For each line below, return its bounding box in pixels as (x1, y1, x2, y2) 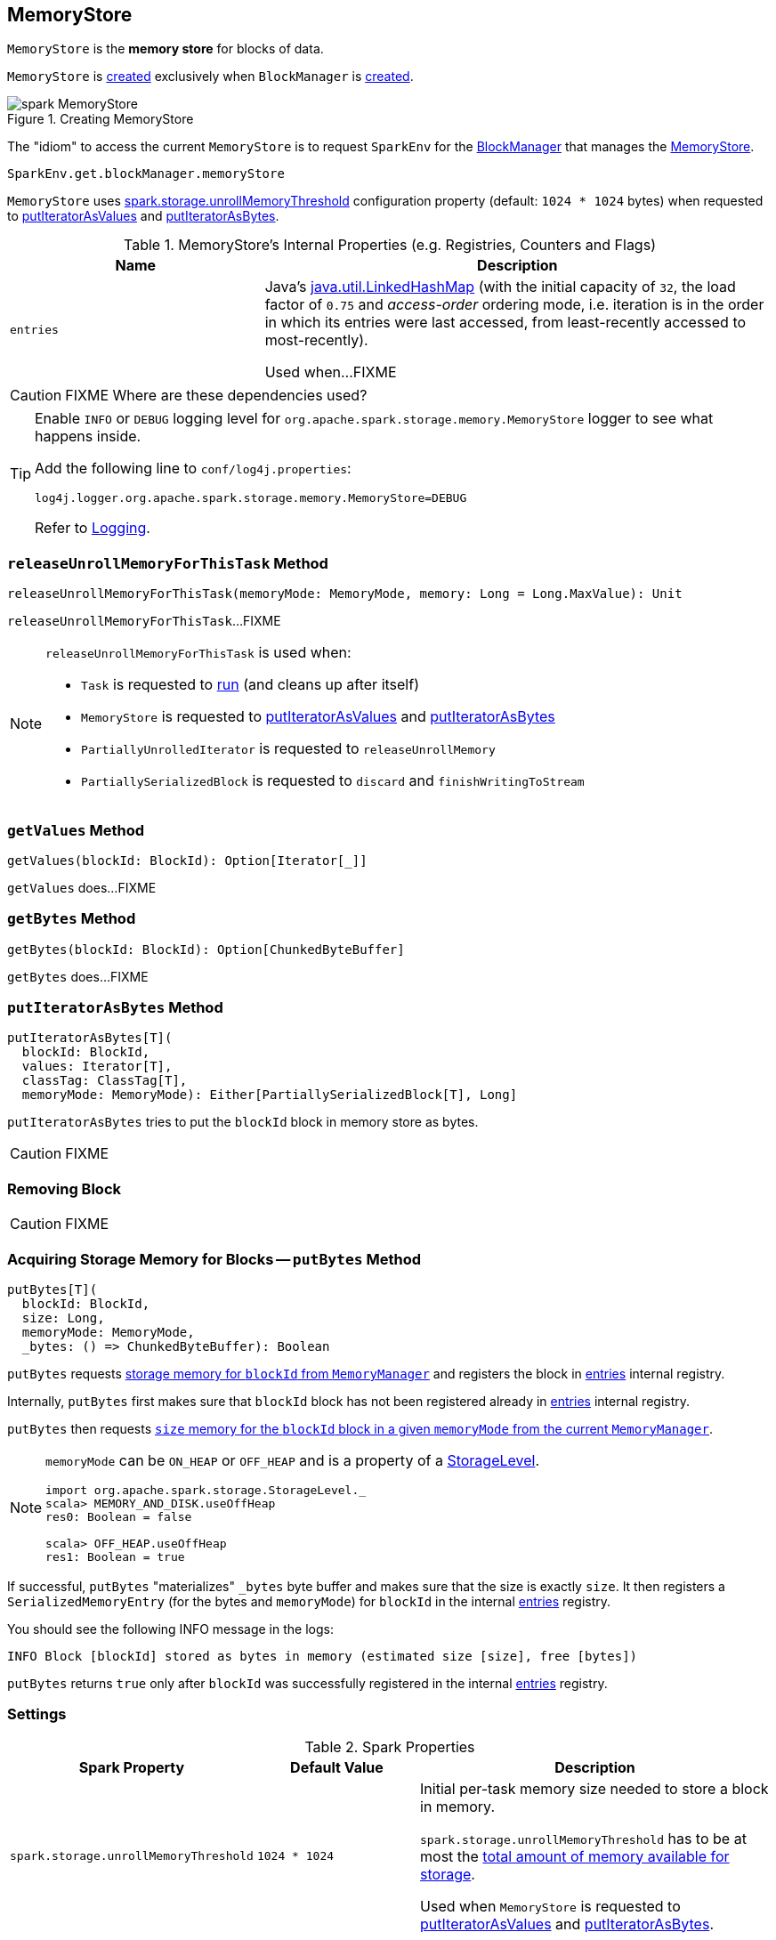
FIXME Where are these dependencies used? (65, 386, 368, 405)
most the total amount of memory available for (420, 1847, 730, 1865)
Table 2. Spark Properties (304, 1737, 475, 1756)
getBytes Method (7, 909, 136, 928)
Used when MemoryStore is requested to (420, 1896, 681, 1915)
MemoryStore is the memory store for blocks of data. (7, 41, 324, 57)
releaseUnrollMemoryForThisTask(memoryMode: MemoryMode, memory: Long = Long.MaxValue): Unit (7, 586, 683, 602)
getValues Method (7, 820, 145, 839)
